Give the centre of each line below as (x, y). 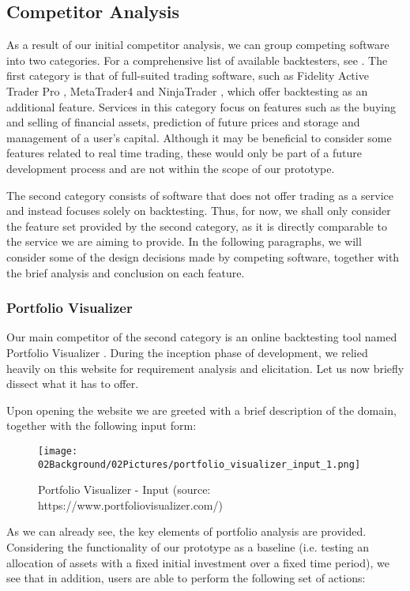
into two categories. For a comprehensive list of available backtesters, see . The (197, 60)
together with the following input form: (102, 425)
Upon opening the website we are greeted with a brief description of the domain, (201, 410)
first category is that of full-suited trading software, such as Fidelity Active (188, 75)
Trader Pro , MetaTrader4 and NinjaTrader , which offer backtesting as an (187, 90)
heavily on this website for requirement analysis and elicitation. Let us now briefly (205, 368)
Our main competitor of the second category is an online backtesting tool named (202, 337)
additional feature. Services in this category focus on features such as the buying (201, 106)
